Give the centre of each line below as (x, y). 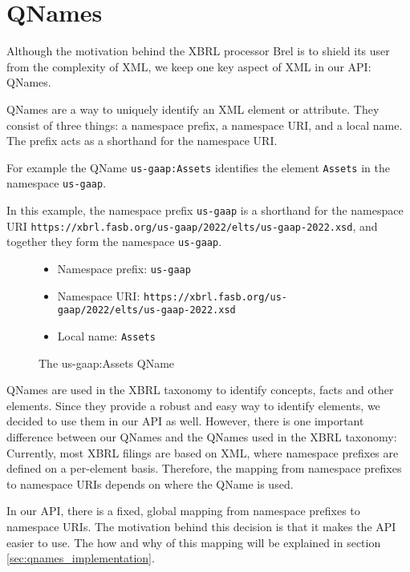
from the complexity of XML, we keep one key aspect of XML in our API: (189, 66)
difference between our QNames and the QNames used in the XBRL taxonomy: (202, 436)
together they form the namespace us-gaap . (114, 242)
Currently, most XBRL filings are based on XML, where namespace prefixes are (203, 452)
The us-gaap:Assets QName (107, 363)
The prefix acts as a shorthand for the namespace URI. (142, 141)
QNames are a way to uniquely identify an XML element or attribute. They (193, 109)
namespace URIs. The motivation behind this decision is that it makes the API (201, 526)
